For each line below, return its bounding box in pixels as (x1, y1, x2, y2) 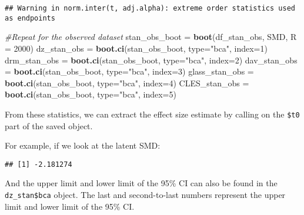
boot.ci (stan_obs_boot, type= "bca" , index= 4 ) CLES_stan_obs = (5, 76, 249, 89)
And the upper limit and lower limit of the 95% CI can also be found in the (5, 177, 278, 189)
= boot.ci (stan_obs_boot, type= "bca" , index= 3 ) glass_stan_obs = (5, 65, 254, 78)
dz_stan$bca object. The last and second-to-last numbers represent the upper (5, 188, 286, 200)
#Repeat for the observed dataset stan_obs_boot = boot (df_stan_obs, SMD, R (5, 31, 297, 43)
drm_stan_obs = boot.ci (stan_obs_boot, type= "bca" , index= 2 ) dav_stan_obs (5, 53, 298, 66)
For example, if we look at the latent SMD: (5, 139, 161, 152)
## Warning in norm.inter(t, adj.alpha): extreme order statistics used (5, 4, 295, 12)
